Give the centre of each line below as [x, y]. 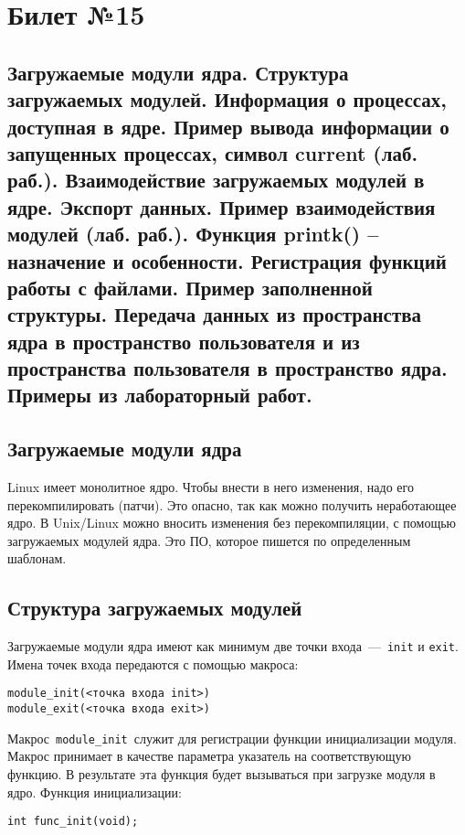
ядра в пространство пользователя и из [184, 341]
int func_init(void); [73, 822]
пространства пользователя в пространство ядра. [227, 368]
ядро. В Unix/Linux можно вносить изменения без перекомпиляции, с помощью [232, 523]
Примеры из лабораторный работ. [160, 395]
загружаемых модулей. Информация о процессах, [227, 99]
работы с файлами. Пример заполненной [190, 287]
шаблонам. [37, 558]
